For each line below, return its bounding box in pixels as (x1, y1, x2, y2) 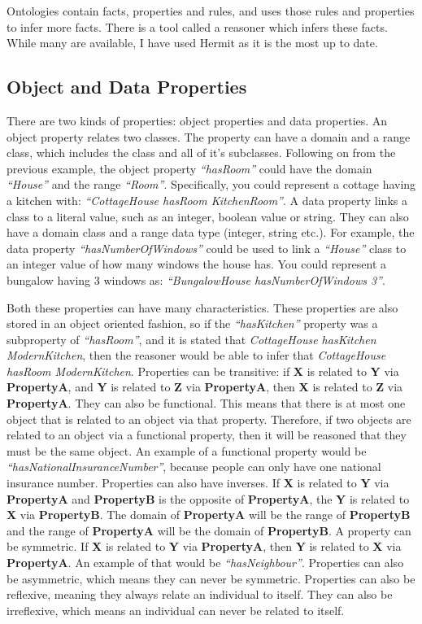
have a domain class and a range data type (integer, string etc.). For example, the (7, 224, 415, 241)
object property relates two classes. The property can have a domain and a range (7, 128, 411, 145)
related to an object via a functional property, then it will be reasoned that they (7, 426, 407, 443)
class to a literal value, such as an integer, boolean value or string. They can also (7, 207, 409, 225)
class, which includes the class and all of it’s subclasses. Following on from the (7, 144, 396, 161)
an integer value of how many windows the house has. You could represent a (7, 255, 387, 273)
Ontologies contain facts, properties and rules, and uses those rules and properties (7, 2, 415, 19)
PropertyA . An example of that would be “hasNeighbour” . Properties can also (7, 554, 404, 571)
